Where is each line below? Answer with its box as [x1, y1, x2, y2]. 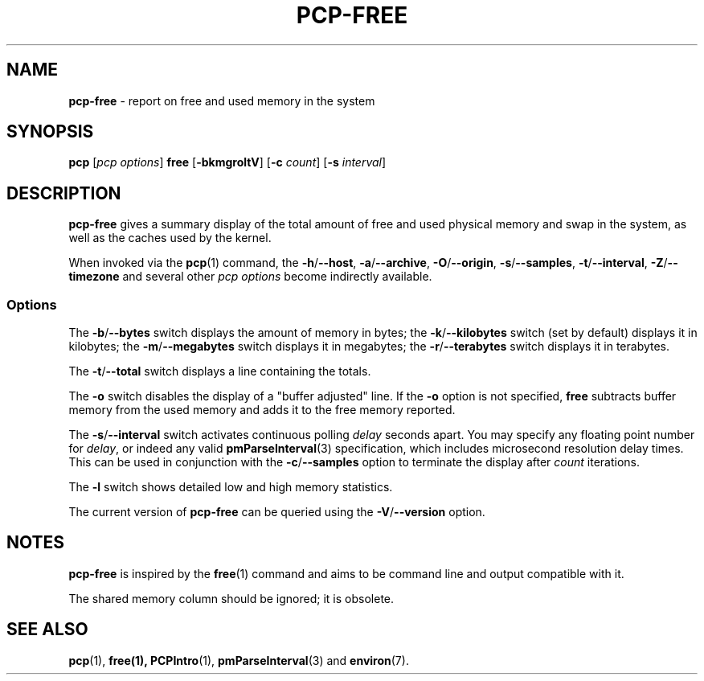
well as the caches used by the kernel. [68, 231, 272, 245]
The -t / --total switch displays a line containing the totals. [68, 364, 371, 379]
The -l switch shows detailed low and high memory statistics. [68, 480, 393, 494]
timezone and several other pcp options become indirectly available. [68, 269, 432, 284]
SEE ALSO [6, 619, 88, 640]
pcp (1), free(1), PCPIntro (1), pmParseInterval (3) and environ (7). [68, 653, 409, 667]
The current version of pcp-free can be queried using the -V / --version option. [68, 505, 485, 519]
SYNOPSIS [6, 121, 94, 142]
